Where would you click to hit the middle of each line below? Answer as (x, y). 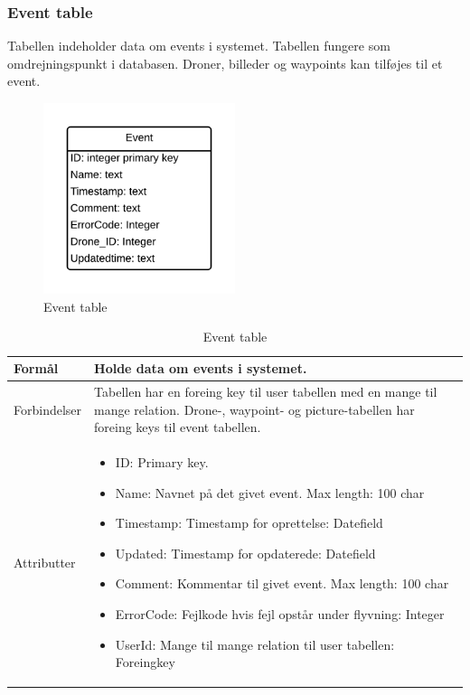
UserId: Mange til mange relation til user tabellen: (255, 644)
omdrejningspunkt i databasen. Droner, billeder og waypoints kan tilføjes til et (225, 63)
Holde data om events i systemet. (201, 368)
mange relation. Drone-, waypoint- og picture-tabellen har (254, 409)
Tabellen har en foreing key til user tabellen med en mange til (266, 391)
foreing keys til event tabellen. (178, 427)
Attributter (45, 562)
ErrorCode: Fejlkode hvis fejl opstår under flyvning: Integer (280, 613)
